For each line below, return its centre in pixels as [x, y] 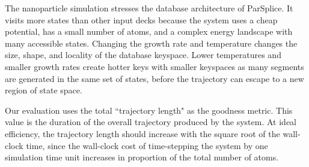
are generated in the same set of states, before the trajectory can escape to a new [154, 78]
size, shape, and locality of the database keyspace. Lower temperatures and [143, 55]
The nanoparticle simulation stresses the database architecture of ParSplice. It [149, 8]
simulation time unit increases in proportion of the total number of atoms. [142, 157]
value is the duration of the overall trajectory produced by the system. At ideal [151, 122]
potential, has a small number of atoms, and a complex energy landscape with [149, 31]
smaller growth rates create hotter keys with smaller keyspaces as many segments [154, 66]
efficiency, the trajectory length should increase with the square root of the [142, 133]
